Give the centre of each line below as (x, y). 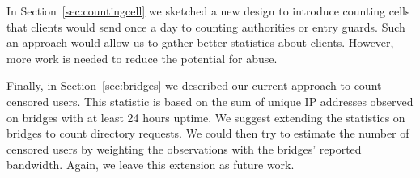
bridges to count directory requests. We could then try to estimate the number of (208, 133)
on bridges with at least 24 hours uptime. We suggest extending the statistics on (206, 117)
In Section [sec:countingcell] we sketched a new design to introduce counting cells (208, 11)
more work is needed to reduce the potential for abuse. (142, 58)
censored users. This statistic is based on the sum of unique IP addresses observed (210, 101)
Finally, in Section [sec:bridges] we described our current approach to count (194, 85)
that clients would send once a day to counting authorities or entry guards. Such (206, 26)
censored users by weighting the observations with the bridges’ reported (184, 148)
